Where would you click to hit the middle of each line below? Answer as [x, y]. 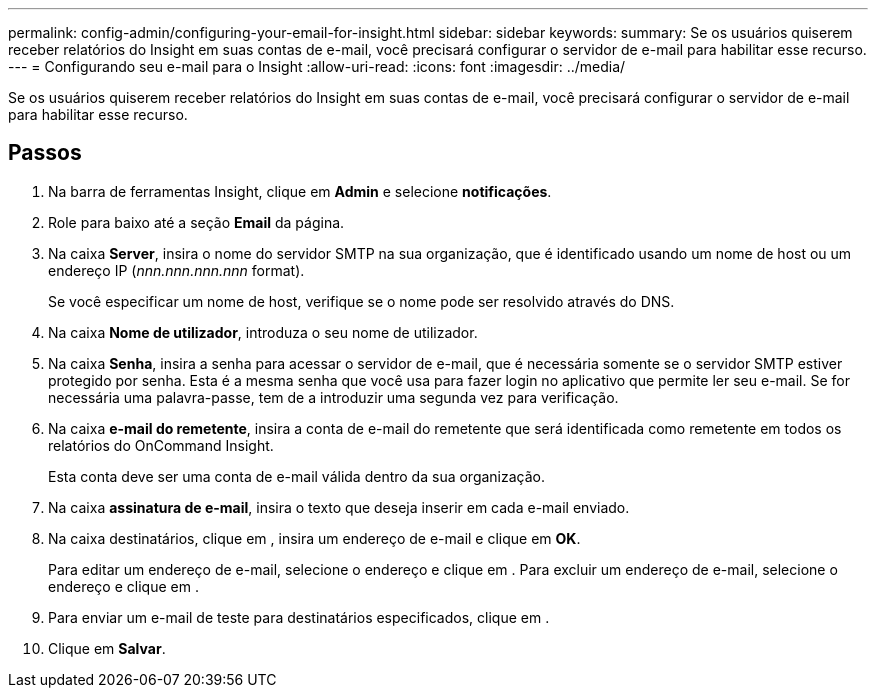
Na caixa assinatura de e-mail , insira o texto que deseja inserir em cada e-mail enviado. [339, 507]
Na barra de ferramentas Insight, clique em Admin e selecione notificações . [300, 191]
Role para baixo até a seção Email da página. [196, 222]
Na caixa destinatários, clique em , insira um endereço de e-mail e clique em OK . [314, 538]
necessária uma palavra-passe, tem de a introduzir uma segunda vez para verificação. [333, 397]
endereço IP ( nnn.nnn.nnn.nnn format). [176, 270]
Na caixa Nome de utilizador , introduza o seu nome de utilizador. [263, 332]
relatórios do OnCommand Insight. [161, 445]
